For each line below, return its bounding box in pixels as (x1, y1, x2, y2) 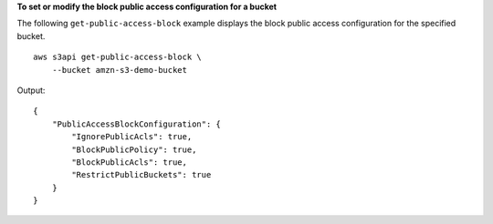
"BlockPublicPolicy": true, (71, 144, 197, 155)
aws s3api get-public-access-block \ (33, 52, 203, 63)
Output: (16, 85, 46, 96)
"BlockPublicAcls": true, (71, 157, 187, 168)
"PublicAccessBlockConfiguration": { (51, 118, 221, 129)
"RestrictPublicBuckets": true (71, 169, 212, 180)
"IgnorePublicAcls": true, (71, 132, 193, 142)
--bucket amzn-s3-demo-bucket (51, 65, 187, 75)
